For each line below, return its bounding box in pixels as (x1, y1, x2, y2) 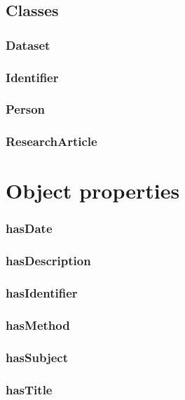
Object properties (6, 176, 180, 205)
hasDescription (6, 252, 91, 269)
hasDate (6, 220, 53, 237)
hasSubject (6, 348, 68, 366)
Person (6, 100, 45, 118)
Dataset (6, 36, 50, 53)
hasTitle (6, 380, 53, 398)
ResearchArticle (6, 133, 97, 150)
